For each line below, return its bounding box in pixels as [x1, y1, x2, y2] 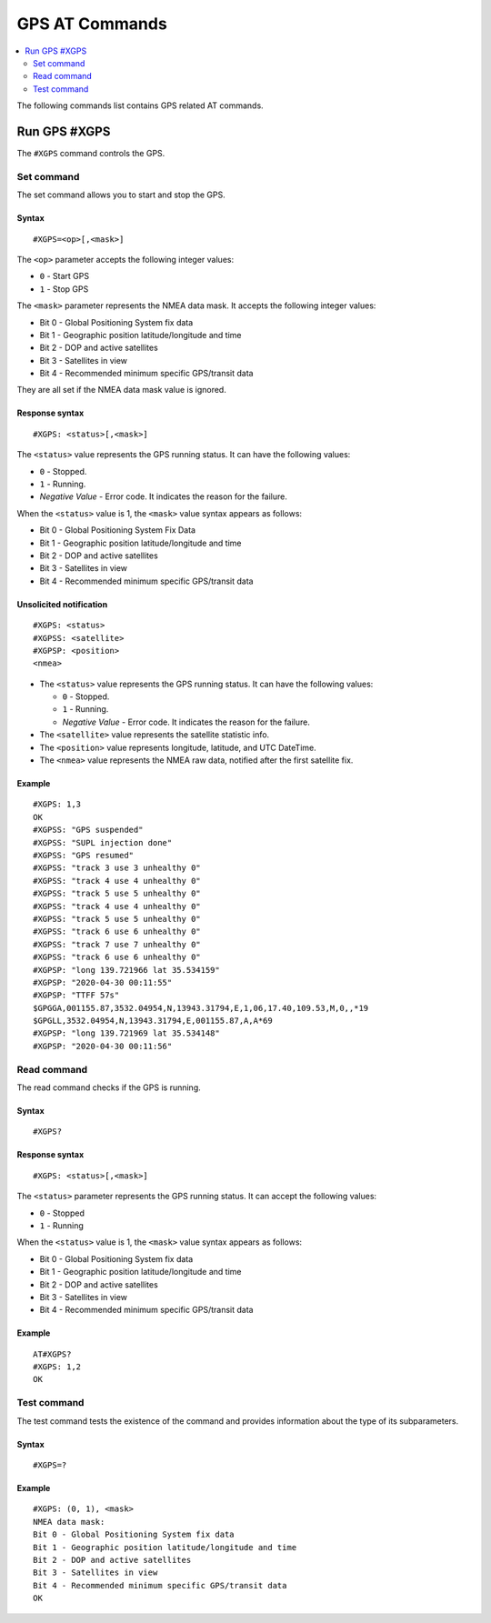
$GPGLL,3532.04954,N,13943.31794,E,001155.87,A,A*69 [33, 1016, 273, 1027]
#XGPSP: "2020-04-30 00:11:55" [33, 977, 173, 987]
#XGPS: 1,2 [33, 1362, 82, 1372]
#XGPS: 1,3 [33, 799, 82, 809]
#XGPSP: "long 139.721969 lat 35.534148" [33, 1028, 220, 1038]
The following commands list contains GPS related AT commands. [16, 100, 264, 111]
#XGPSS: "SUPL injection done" [33, 837, 173, 847]
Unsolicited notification [16, 598, 108, 609]
